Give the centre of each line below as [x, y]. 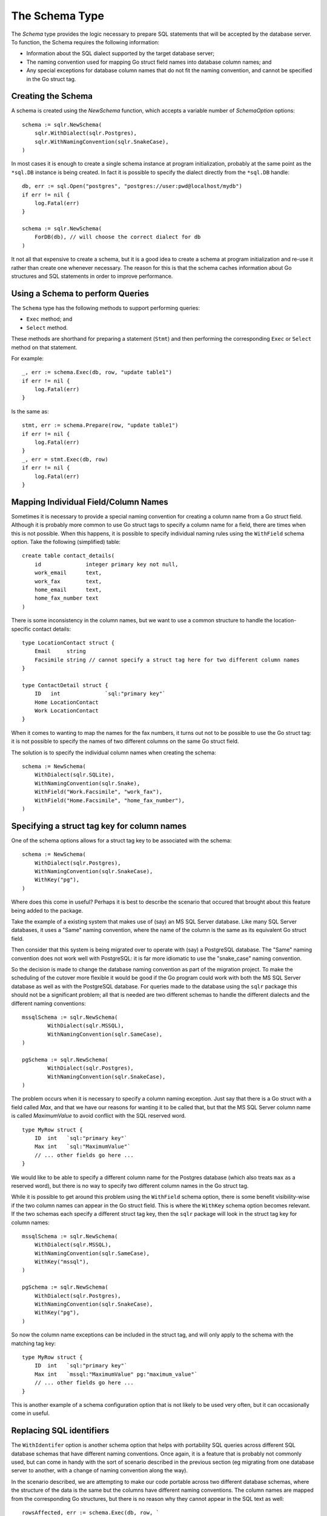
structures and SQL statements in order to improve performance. [92, 277]
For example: [28, 358]
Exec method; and [49, 319]
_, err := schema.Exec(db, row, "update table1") [97, 372]
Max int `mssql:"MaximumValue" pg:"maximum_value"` [116, 1374]
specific [21, 629]
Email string [60, 651]
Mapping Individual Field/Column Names [90, 502]
